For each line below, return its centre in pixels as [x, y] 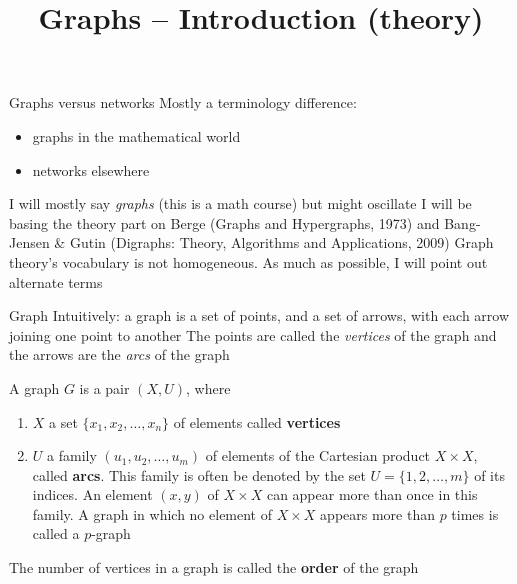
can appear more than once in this [372, 494]
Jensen [29, 242]
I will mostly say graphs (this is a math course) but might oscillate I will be [240, 203]
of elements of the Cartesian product [318, 455]
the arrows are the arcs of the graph [119, 354]
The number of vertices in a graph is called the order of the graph [214, 567]
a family [72, 455]
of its [489, 474]
